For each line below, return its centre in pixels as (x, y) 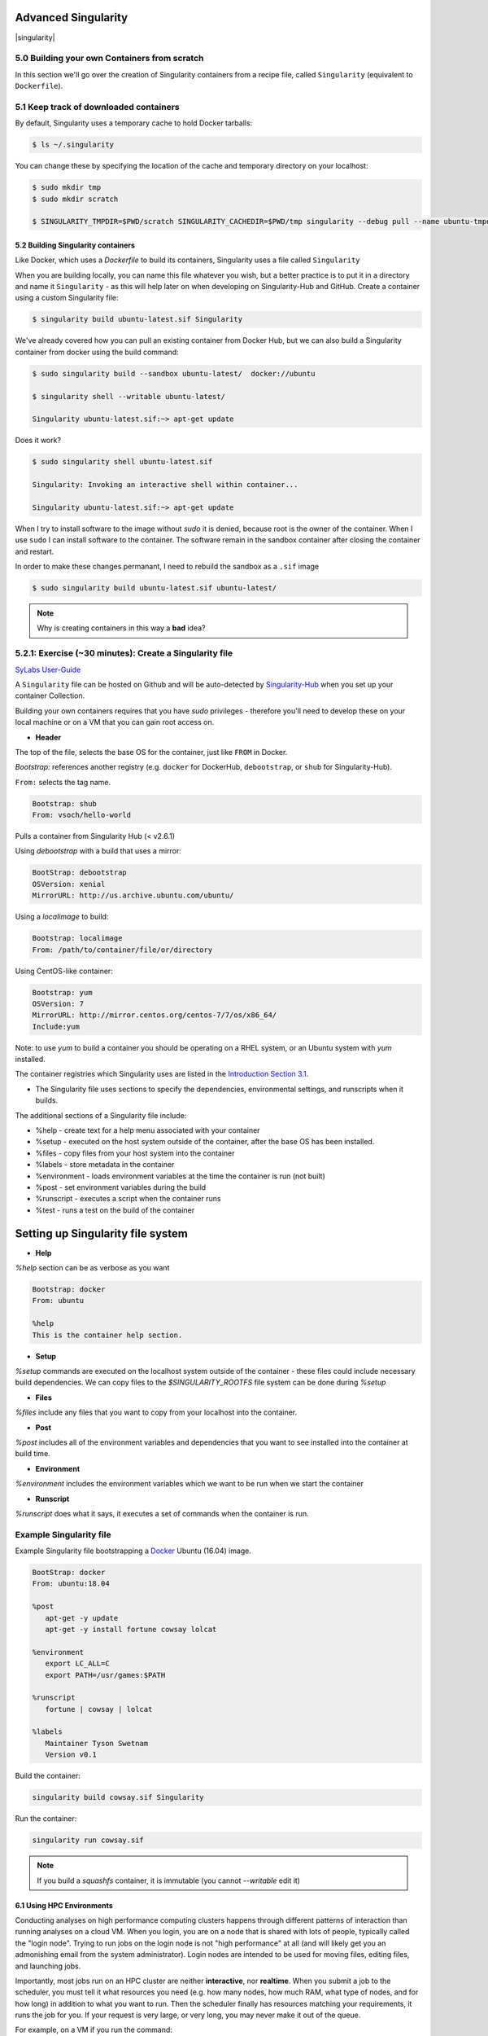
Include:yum (56, 1027)
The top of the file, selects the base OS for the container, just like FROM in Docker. (151, 752)
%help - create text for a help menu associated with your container (148, 1130)
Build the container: (48, 1776)
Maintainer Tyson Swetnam (97, 1743)
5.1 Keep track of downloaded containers (98, 107)
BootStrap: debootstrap (80, 873)
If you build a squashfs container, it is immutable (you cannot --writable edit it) (169, 1880)
